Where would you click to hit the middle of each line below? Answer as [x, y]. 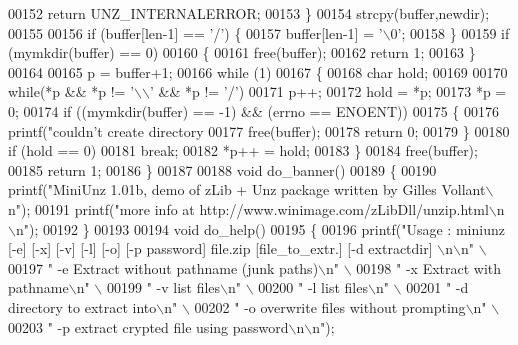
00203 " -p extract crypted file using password [148, 326]
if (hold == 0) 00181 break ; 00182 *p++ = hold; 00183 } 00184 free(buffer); [243, 150]
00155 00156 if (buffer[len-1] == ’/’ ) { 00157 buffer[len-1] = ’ [195, 32]
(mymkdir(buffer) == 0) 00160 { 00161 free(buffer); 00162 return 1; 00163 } [242, 52]
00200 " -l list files [313, 287]
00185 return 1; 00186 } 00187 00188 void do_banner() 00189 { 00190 [222, 169]
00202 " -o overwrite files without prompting [330, 306]
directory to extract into [82, 306]
